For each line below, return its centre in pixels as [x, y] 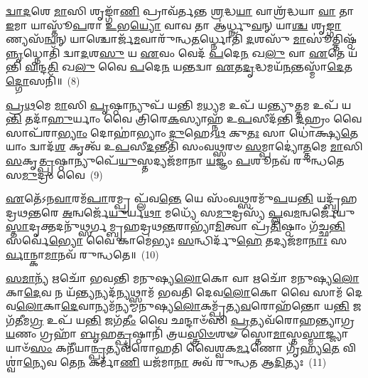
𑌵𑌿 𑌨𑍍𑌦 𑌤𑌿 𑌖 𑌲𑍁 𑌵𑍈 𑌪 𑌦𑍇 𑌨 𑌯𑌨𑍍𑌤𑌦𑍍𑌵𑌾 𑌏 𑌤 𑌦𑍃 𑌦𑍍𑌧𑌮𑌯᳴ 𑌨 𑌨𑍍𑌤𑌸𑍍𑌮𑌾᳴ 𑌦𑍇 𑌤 [189, 67]
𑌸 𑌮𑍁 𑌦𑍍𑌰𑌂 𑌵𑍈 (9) [54, 174]
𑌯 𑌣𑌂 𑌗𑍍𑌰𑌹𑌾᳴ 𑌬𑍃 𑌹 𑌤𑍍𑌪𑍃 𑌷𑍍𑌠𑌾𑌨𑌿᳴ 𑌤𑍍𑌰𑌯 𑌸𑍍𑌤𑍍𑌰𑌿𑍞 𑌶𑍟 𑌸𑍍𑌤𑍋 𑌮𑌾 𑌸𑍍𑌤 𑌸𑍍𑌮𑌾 [166, 334]
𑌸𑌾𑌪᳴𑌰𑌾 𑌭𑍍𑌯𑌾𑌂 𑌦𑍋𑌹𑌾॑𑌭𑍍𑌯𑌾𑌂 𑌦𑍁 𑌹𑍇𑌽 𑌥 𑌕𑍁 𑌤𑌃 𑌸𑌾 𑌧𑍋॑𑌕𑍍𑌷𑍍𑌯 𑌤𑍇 [182, 132]
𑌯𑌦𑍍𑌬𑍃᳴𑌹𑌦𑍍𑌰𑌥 [337, 198]
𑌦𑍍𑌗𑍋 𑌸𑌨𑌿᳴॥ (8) [43, 80]
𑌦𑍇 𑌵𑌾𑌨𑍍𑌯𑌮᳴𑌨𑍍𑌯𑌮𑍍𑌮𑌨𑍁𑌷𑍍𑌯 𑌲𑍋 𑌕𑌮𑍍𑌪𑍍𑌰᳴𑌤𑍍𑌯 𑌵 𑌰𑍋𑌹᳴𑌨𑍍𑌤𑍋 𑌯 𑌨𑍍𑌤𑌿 [205, 306]
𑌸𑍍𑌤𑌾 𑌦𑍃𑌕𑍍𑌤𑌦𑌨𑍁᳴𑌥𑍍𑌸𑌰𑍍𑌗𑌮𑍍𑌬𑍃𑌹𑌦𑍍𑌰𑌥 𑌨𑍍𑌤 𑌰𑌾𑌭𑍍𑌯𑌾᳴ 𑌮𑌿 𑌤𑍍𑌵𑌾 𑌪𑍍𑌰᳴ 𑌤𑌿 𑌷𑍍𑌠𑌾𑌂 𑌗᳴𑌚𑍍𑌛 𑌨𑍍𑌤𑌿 [175, 226]
